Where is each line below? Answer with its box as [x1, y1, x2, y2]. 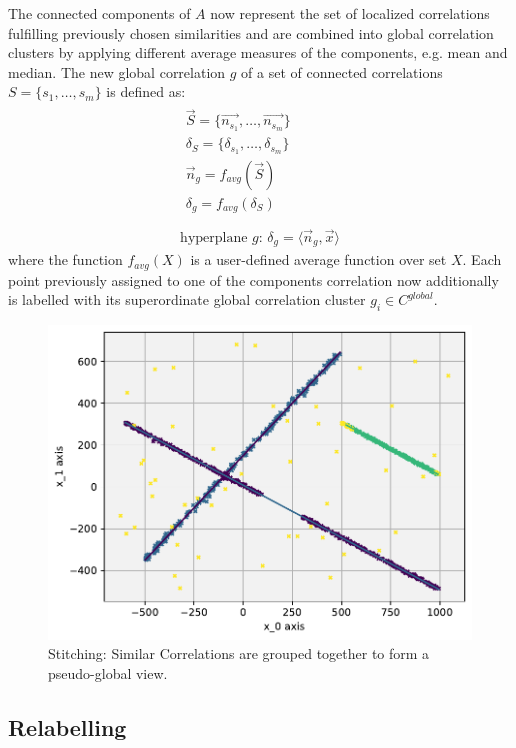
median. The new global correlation [8, 61, 226, 82]
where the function [8, 249, 123, 270]
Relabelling [8, 711, 127, 742]
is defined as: [106, 81, 186, 102]
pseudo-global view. [48, 662, 168, 683]
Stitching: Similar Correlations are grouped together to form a [48, 643, 430, 664]
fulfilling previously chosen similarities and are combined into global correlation [8, 22, 494, 43]
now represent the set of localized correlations [210, 3, 490, 23]
